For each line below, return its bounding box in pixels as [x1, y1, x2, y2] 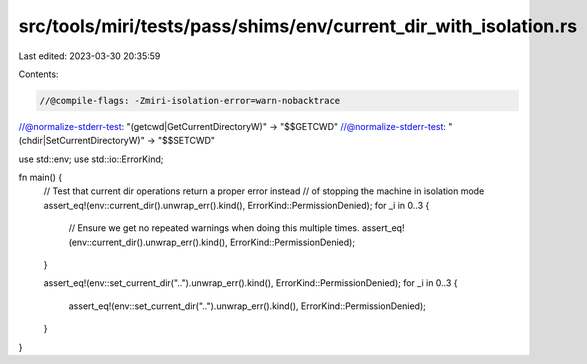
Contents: [18, 68, 59, 80]
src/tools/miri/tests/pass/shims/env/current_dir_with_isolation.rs [18, 15, 578, 37]
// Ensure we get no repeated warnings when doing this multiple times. [68, 222, 360, 234]
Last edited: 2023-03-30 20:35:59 [18, 50, 161, 62]
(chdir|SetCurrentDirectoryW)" [18, 135, 145, 147]
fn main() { [18, 171, 63, 184]
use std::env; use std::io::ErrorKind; [18, 153, 164, 165]
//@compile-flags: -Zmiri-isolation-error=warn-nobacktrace [39, 95, 341, 106]
